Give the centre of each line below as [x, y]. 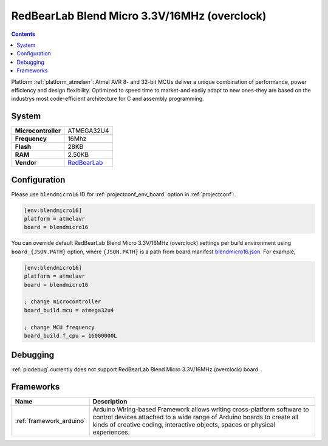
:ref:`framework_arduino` [50, 421]
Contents [23, 34]
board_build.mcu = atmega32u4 [69, 310]
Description [110, 402]
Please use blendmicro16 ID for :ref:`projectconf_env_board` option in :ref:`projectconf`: [123, 194]
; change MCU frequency [60, 327]
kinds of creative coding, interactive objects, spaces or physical [184, 425]
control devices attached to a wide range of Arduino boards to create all [196, 417]
